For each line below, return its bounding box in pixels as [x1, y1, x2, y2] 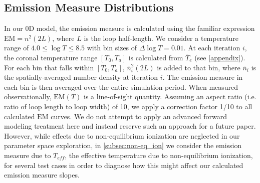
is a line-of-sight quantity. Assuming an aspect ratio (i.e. [84, 91, 256, 102]
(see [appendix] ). [194, 52, 245, 62]
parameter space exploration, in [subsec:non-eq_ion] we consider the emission [4, 140, 242, 151]
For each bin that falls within [4, 62, 94, 72]
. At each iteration [183, 42, 240, 53]
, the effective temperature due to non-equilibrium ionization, [65, 150, 253, 160]
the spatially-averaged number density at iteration [4, 72, 158, 82]
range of [4, 42, 29, 53]
